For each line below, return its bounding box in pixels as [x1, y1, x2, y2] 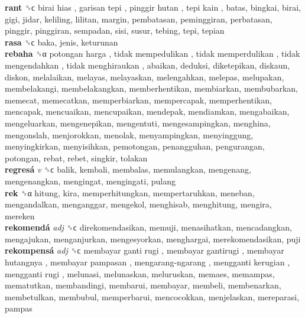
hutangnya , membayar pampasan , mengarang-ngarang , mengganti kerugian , [5, 256, 290, 268]
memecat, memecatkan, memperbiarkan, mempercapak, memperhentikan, [5, 93, 272, 106]
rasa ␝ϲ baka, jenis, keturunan [5, 35, 118, 48]
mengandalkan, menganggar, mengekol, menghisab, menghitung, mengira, [5, 198, 272, 210]
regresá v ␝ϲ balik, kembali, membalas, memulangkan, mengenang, [5, 163, 251, 176]
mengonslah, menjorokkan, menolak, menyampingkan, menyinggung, [5, 128, 254, 141]
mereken [5, 209, 35, 222]
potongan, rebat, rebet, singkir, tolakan [5, 151, 148, 164]
